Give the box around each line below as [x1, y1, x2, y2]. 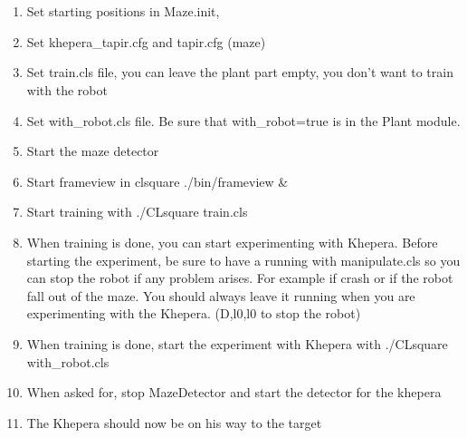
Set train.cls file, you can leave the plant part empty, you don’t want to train [26, 63, 453, 82]
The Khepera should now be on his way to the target [26, 413, 322, 432]
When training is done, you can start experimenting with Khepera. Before [26, 232, 438, 251]
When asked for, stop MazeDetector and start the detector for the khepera [26, 383, 442, 402]
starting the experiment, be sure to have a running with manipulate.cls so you [26, 250, 461, 269]
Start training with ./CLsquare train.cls [26, 202, 248, 221]
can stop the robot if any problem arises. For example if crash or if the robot [26, 268, 453, 287]
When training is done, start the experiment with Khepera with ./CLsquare [26, 334, 448, 353]
